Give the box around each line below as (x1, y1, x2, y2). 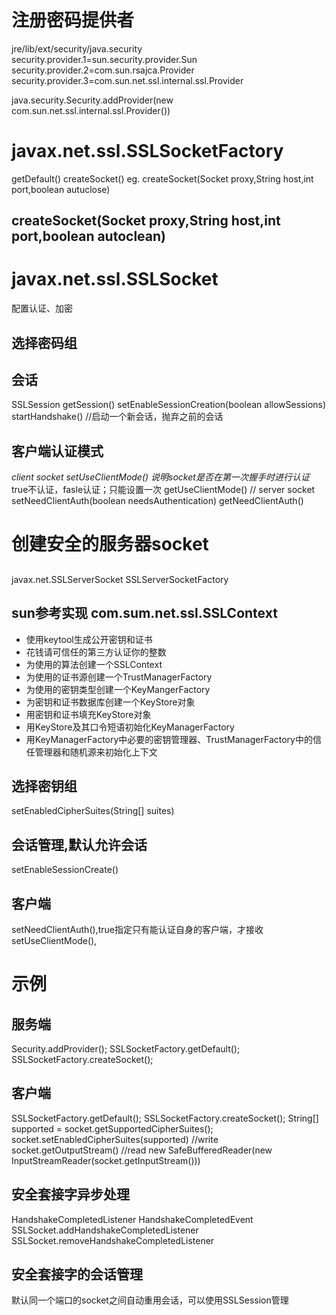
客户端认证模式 (11, 442, 104, 460)
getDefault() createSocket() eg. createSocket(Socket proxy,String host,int (11, 172, 314, 185)
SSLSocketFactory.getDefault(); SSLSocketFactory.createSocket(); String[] (11, 1112, 319, 1124)
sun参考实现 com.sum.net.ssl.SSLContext (11, 605, 278, 622)
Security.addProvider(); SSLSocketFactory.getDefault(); (11, 1043, 241, 1055)
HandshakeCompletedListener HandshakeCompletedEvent (11, 1213, 254, 1225)
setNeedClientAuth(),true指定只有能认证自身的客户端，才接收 (11, 924, 264, 936)
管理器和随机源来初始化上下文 (34, 746, 158, 758)
